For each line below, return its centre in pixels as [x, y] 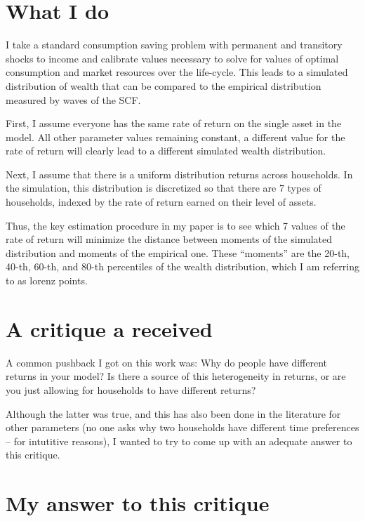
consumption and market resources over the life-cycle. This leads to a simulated [177, 72]
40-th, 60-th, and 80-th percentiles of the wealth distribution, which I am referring [182, 266]
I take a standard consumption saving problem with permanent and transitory [174, 45]
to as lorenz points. [47, 281]
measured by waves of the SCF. [73, 99]
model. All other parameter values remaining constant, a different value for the [175, 137]
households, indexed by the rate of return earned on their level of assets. [161, 202]
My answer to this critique [138, 503]
